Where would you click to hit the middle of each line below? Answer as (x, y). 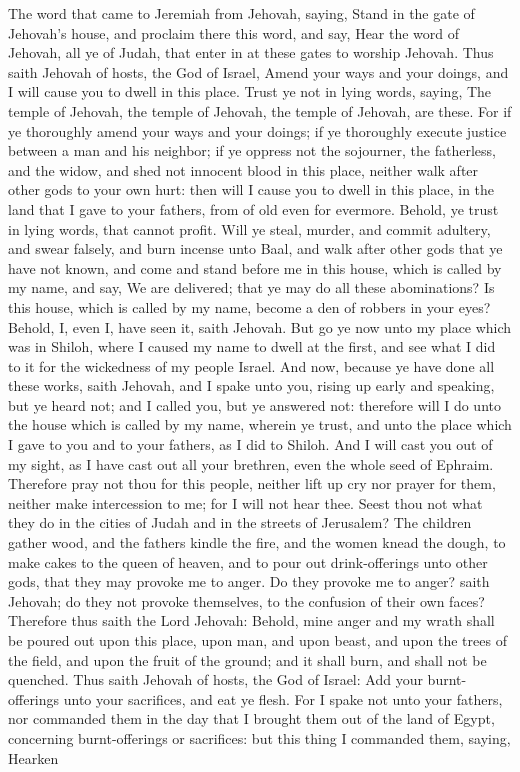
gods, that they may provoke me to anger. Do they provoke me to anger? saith (249, 581)
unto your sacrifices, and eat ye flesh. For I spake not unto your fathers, (283, 698)
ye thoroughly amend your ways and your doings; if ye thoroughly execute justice (257, 130)
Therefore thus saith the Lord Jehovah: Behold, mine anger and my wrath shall (251, 620)
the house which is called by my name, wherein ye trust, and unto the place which (260, 424)
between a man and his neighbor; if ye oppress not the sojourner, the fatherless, (252, 150)
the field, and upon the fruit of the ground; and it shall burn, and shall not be (247, 659)
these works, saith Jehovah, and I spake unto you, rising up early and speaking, (251, 385)
